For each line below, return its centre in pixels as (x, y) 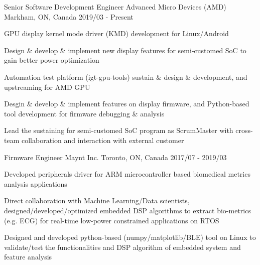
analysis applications (36, 183)
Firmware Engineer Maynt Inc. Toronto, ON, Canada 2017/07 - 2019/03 (115, 157)
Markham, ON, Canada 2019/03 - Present (69, 16)
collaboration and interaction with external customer (103, 140)
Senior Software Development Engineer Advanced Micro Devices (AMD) (115, 7)
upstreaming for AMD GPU (47, 87)
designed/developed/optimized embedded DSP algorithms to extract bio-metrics (127, 210)
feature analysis (28, 257)
